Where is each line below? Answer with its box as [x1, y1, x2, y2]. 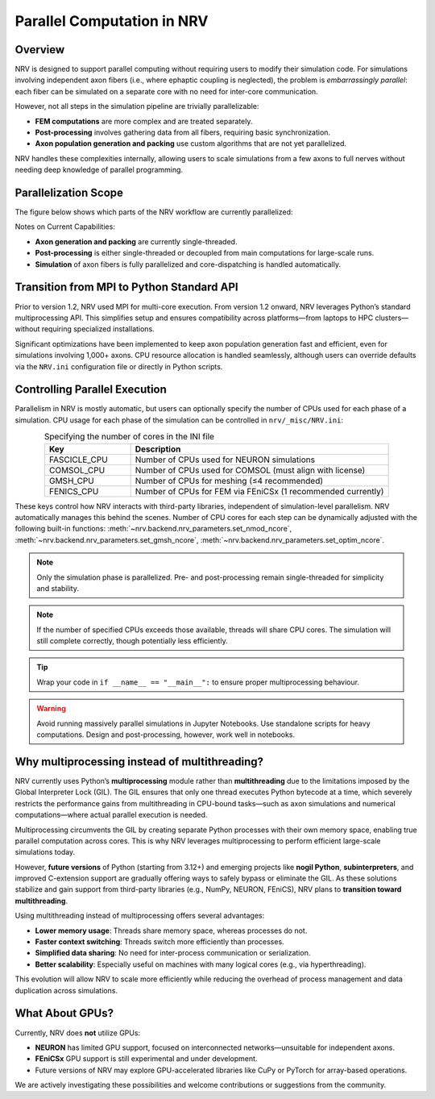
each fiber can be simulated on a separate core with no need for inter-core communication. [14, 86, 318, 96]
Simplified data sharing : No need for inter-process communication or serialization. [35, 948, 311, 958]
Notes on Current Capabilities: [14, 222, 116, 231]
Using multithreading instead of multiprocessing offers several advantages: [14, 911, 265, 921]
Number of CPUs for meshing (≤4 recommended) [135, 475, 324, 486]
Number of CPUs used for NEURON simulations [135, 454, 316, 465]
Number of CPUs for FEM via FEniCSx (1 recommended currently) [135, 485, 384, 497]
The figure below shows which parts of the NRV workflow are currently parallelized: [14, 207, 293, 217]
